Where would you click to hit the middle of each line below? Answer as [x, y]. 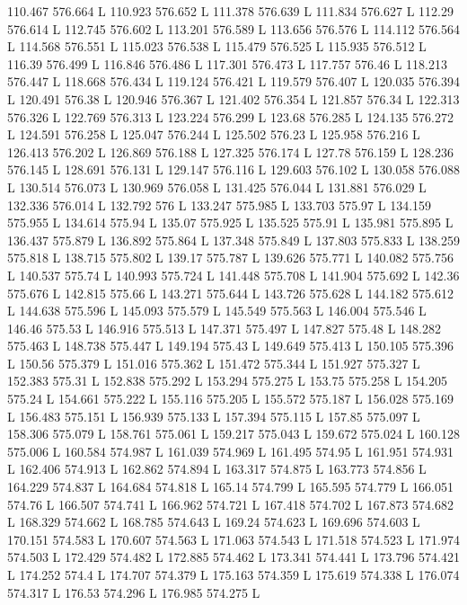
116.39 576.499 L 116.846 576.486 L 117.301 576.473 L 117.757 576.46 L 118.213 [227, 63]
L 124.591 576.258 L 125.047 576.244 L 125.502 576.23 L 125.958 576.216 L [214, 134]
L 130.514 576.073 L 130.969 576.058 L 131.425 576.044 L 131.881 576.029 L [217, 187]
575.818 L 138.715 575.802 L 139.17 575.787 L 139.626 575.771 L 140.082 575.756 [230, 258]
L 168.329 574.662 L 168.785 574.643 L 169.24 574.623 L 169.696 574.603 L [214, 522]
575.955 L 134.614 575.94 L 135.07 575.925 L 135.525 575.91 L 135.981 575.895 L [230, 222]
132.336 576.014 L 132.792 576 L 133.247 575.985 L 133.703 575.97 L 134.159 [220, 205]
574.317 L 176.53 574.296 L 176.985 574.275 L [134, 592]
